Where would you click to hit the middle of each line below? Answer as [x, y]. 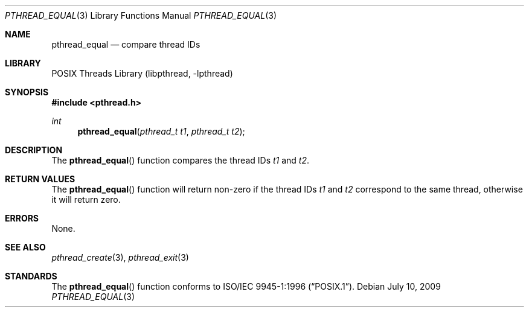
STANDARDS [31, 276]
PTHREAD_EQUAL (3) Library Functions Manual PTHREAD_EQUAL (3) [141, 15]
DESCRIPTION [34, 150]
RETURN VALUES [40, 179]
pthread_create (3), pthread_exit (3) [120, 257]
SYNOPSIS [27, 92]
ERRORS [22, 218]
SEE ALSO [25, 247]
